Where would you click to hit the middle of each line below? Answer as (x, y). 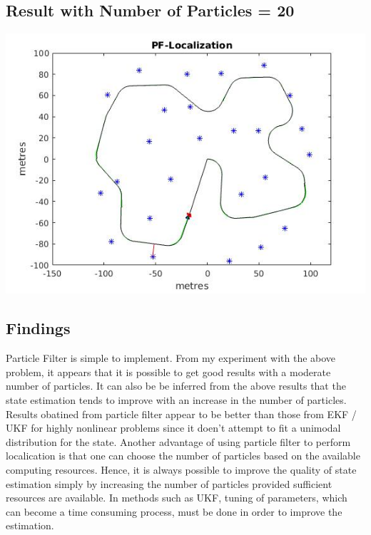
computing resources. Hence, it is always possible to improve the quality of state (181, 469)
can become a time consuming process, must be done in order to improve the (174, 511)
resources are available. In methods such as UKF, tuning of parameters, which (177, 498)
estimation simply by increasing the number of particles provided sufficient (169, 483)
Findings (38, 328)
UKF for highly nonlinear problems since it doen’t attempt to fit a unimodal (173, 428)
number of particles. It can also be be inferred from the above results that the (176, 386)
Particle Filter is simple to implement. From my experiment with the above (171, 358)
